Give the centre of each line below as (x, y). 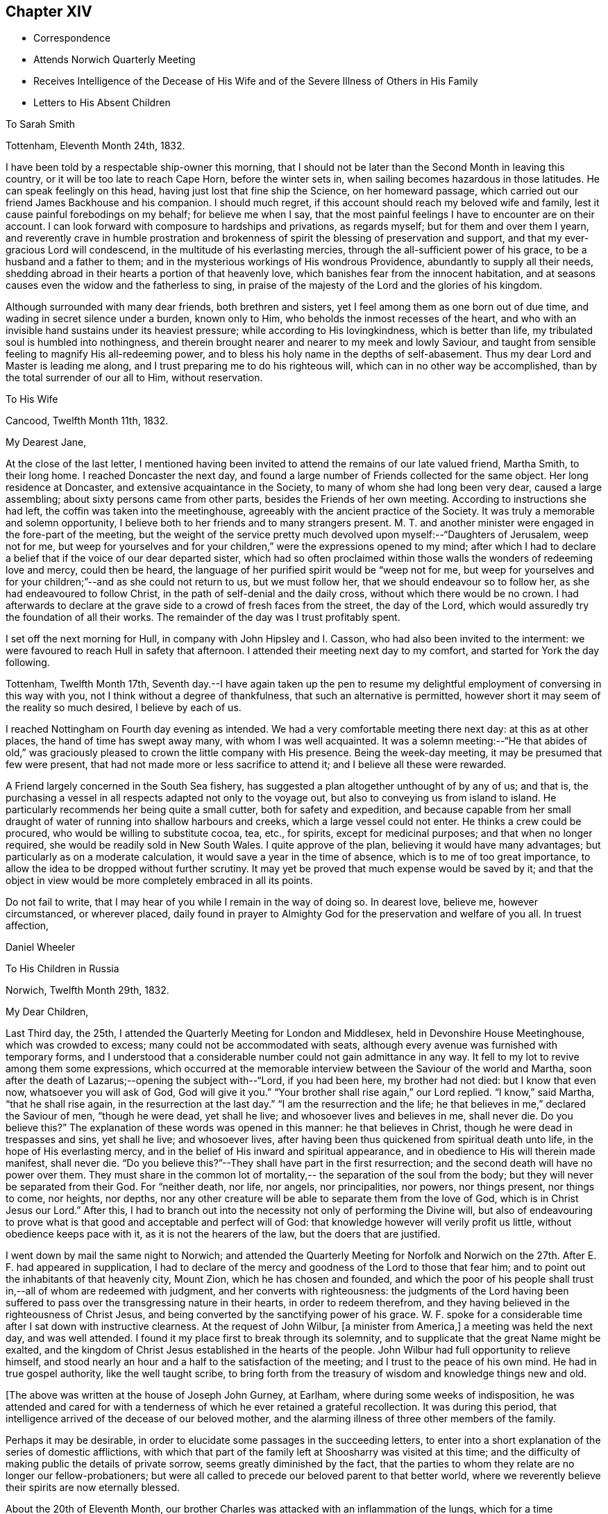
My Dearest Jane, (46, 442)
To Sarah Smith (40, 124)
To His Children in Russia (62, 969)
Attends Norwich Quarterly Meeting (115, 60)
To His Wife (32, 399)
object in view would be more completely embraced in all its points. (159, 881)
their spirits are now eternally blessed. (93, 1488)
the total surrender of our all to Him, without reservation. (134, 378)
